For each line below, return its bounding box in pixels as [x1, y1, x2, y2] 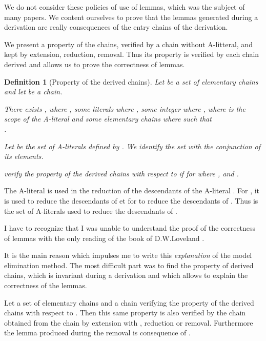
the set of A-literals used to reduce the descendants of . [4, 205, 177, 216]
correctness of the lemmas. [4, 280, 87, 291]
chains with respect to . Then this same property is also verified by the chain [4, 307, 246, 318]
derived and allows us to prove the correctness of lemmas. [4, 58, 185, 69]
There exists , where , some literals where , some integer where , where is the [4, 103, 245, 114]
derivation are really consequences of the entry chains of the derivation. [4, 22, 228, 32]
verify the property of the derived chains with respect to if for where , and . [4, 168, 239, 178]
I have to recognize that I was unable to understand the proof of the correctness [4, 223, 256, 233]
